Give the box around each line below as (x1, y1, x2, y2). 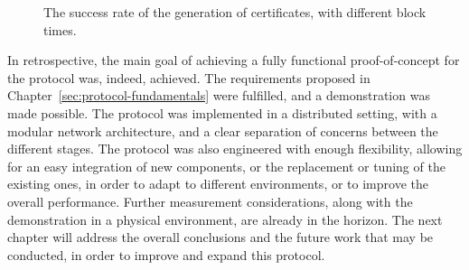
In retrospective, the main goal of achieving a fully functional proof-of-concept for (7, 51, 460, 70)
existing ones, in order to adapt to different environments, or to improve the (7, 174, 428, 193)
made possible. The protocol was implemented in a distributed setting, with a (7, 103, 437, 122)
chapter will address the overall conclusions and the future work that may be (7, 228, 434, 247)
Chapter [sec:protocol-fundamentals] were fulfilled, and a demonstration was (7, 86, 430, 105)
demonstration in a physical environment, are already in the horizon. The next (7, 209, 443, 228)
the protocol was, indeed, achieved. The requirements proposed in (7, 68, 371, 87)
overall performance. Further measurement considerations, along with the (7, 191, 413, 210)
